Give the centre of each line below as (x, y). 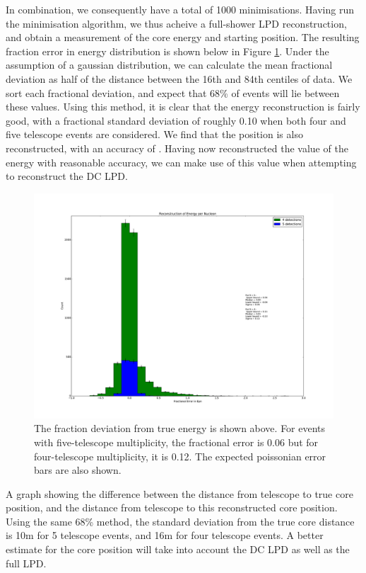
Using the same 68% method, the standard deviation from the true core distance (180, 521)
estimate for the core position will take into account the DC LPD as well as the (178, 549)
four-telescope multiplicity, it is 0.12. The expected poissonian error (180, 456)
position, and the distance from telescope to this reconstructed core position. (172, 507)
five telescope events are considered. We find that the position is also (154, 134)
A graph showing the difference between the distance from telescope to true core (179, 493)
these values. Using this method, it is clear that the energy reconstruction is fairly (183, 107)
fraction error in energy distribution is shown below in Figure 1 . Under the (167, 51)
